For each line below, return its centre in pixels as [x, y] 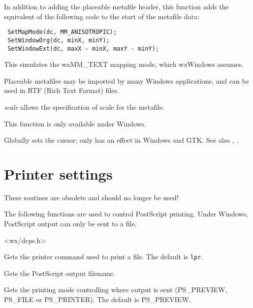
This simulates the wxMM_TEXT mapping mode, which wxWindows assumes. [124, 64]
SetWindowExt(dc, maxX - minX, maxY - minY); [83, 48]
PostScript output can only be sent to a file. [70, 224]
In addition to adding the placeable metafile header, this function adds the [116, 6]
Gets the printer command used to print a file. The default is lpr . [104, 257]
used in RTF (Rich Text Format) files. [62, 90]
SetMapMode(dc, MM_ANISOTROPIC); [62, 32]
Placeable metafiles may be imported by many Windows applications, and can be [126, 80]
